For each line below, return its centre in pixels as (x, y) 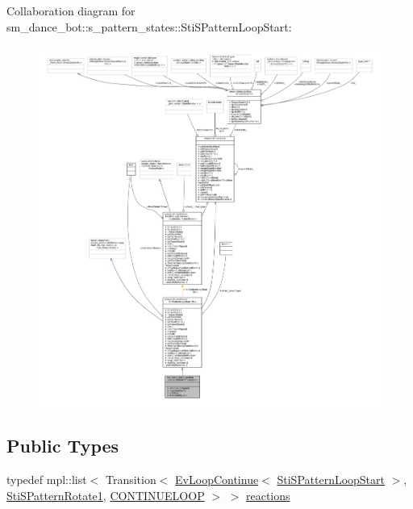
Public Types (63, 446)
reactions (268, 495)
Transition (131, 480)
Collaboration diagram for (71, 10)
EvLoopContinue (217, 480)
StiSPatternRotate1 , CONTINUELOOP (106, 495)
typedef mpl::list (47, 480)
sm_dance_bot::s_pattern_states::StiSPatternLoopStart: (149, 26)
